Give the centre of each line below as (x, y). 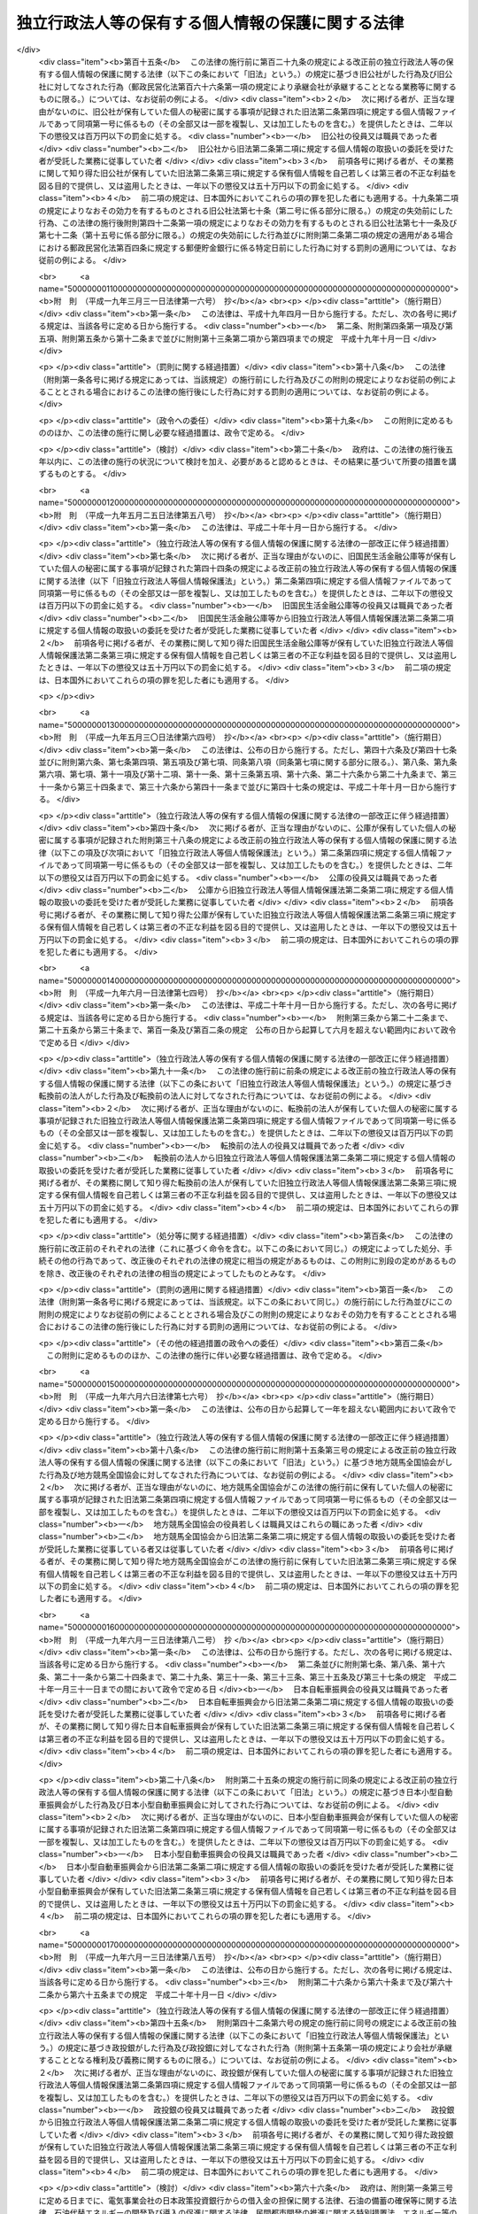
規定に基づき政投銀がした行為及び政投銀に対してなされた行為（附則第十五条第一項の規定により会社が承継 (259, 2048)
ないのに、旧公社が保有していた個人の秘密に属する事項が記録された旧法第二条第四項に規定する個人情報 (243, 112)
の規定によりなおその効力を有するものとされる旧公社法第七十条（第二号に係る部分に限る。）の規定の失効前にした (246, 210)
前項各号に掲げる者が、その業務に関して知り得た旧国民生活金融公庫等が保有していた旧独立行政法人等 (260, 643)
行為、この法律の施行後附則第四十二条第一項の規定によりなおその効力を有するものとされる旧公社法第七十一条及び (248, 223)
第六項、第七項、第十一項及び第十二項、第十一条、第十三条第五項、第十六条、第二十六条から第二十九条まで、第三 (248, 774)
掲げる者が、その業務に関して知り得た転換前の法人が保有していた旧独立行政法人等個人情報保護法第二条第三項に (243, 1182)
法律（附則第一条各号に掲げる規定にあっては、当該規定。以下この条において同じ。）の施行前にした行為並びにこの (246, 1302)
